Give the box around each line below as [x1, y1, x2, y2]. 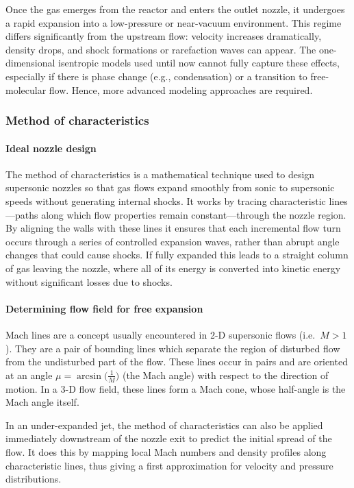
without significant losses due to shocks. [5, 274, 173, 289]
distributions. [5, 472, 62, 486]
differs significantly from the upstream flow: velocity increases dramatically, [5, 29, 322, 43]
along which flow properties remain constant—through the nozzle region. [41, 207, 346, 221]
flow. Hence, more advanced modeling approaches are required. [49, 82, 313, 97]
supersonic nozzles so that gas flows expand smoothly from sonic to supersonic [5, 180, 335, 195]
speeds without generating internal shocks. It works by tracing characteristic [5, 193, 326, 208]
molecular [5, 82, 47, 97]
